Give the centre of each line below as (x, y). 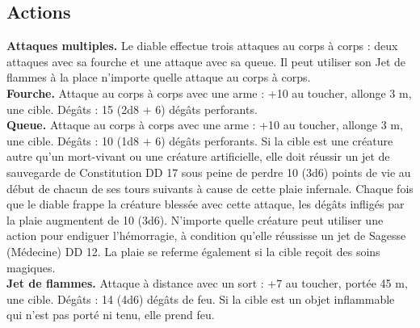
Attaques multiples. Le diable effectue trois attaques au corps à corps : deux (202, 46)
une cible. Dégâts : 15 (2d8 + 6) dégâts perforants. (132, 109)
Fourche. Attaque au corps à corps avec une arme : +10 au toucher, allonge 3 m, (209, 93)
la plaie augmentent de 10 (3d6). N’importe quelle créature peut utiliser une (195, 219)
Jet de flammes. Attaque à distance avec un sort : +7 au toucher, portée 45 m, (207, 283)
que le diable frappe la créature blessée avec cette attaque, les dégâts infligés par (206, 204)
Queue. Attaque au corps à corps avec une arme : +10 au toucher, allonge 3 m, (205, 125)
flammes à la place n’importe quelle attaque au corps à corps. (159, 77)
